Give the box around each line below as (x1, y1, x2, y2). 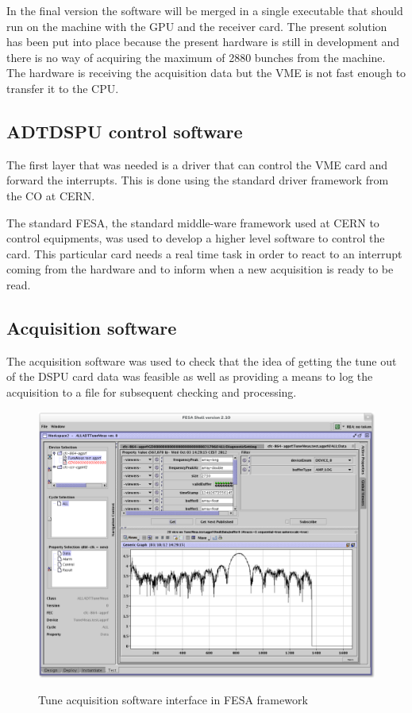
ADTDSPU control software (6, 118, 243, 143)
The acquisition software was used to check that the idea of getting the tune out (6, 352, 397, 369)
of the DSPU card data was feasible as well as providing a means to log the (6, 368, 373, 385)
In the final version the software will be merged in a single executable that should (6, 2, 403, 18)
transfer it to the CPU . (6, 79, 119, 96)
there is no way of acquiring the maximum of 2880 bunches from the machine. (6, 48, 386, 65)
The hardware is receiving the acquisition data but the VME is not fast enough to (6, 64, 406, 81)
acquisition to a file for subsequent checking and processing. (6, 383, 297, 400)
